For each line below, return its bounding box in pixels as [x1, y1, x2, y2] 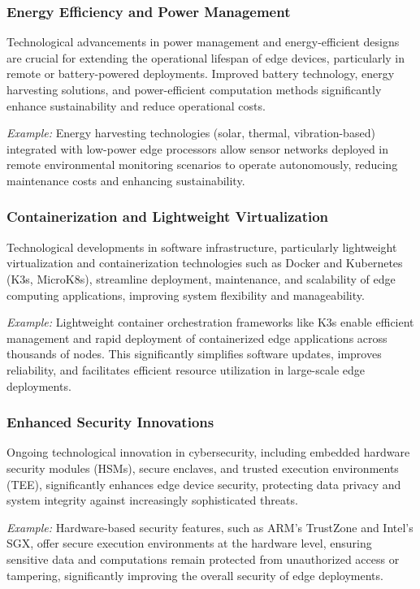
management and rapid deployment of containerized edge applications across [6, 329, 388, 346]
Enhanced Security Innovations [6, 412, 214, 432]
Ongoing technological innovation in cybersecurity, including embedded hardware [6, 444, 410, 461]
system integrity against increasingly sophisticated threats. [6, 492, 298, 509]
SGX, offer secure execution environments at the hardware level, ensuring [6, 535, 372, 552]
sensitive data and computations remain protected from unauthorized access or [6, 550, 400, 567]
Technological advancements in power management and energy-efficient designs [6, 33, 400, 50]
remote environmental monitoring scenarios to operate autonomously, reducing [6, 156, 398, 173]
